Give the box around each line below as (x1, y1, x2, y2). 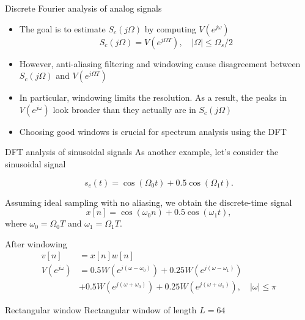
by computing (144, 22, 196, 35)
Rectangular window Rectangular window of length (5, 304, 197, 316)
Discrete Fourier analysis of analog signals (5, 2, 162, 14)
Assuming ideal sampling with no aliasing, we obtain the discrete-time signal (5, 195, 292, 208)
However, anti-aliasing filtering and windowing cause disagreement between (19, 57, 301, 70)
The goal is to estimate (19, 22, 106, 35)
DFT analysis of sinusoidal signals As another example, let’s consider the (5, 145, 279, 158)
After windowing (5, 237, 67, 250)
